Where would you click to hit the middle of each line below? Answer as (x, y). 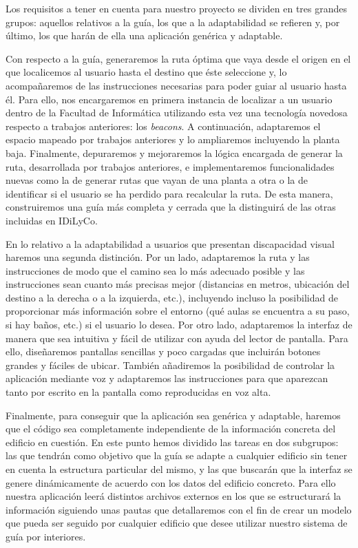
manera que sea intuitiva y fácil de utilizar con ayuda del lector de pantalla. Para (177, 338)
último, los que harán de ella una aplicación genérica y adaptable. (144, 35)
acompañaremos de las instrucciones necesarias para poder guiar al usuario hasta (176, 85)
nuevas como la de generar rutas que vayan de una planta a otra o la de (157, 180)
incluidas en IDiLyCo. (52, 220)
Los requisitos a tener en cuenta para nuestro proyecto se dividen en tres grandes (177, 8)
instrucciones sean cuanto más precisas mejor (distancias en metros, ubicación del (178, 284)
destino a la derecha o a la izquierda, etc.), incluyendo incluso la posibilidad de (172, 297)
